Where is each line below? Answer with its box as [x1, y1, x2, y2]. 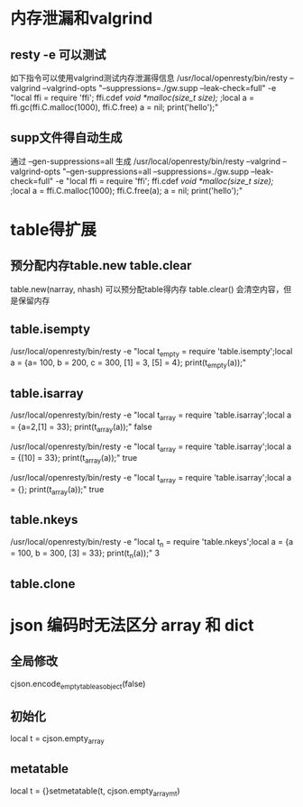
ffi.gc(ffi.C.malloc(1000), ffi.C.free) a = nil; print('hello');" [10, 102, 219, 113]
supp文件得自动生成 [10, 130, 123, 145]
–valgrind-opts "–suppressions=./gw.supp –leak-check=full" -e [42, 83, 277, 93]
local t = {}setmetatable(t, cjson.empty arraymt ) [10, 785, 180, 798]
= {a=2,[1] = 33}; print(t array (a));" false [10, 421, 152, 434]
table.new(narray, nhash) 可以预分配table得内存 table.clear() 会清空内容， [10, 283, 284, 294]
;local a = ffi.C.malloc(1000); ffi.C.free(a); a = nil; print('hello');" [10, 185, 243, 196]
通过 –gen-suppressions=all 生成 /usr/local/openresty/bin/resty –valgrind [10, 155, 280, 167]
